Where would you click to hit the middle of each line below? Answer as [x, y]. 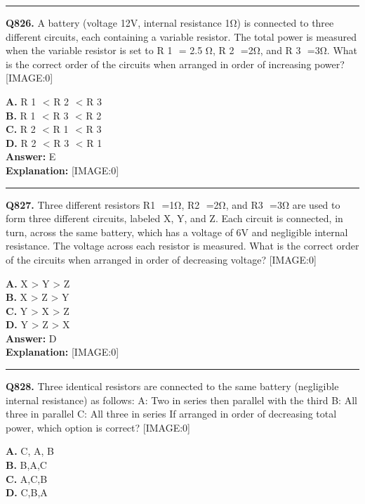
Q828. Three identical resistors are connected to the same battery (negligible [172, 386]
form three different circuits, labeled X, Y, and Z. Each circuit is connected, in [174, 218]
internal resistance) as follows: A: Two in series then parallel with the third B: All [181, 400]
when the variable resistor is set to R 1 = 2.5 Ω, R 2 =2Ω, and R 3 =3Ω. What [182, 50]
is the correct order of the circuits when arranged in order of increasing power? [175, 64]
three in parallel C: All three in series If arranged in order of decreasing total [171, 414]
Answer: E [31, 156]
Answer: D [31, 338]
